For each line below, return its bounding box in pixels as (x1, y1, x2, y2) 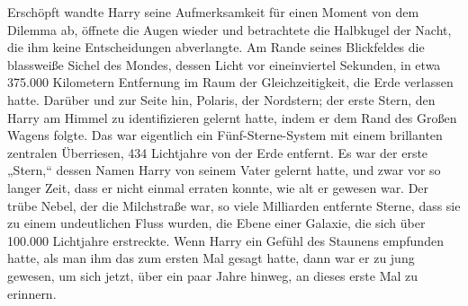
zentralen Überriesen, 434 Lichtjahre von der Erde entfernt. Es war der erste (7, 143, 428, 162)
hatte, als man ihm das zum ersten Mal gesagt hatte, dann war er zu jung (7, 249, 415, 267)
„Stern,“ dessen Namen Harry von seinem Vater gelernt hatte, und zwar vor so (7, 161, 441, 179)
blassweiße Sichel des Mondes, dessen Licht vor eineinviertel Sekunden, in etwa (7, 55, 441, 74)
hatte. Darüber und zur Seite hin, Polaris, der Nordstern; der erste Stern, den (7, 90, 436, 109)
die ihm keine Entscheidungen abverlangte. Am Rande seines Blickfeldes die (7, 38, 425, 57)
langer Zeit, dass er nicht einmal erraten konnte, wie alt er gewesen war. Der (7, 178, 429, 197)
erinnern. (7, 284, 57, 302)
